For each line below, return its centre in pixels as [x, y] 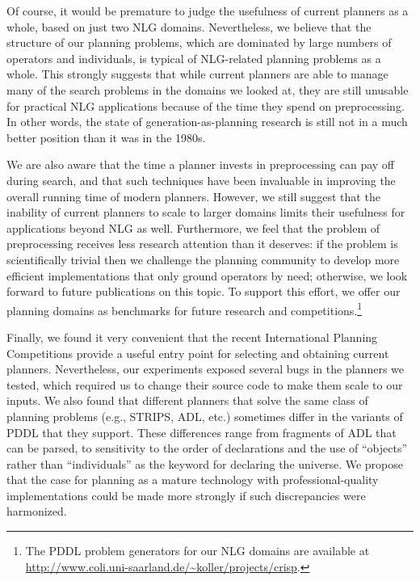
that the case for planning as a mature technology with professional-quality [193, 480]
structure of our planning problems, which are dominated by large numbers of [199, 42]
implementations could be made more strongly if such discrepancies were [186, 495]
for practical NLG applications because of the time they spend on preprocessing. [206, 105]
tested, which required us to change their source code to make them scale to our [205, 384]
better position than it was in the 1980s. [106, 137]
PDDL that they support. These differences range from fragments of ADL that [202, 432]
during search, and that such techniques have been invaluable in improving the [201, 180]
